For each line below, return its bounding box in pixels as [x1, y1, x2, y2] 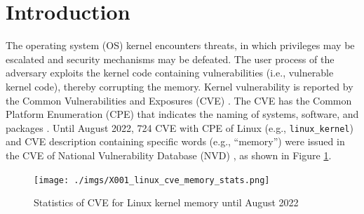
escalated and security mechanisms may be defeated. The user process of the [6, 51, 335, 66]
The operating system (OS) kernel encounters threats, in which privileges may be [6, 38, 355, 53]
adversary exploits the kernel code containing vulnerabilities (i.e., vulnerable [6, 65, 334, 80]
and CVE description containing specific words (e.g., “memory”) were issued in [6, 134, 345, 149]
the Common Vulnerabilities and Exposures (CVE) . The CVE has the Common [6, 93, 352, 107]
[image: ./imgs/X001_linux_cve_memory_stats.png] [34, 175, 270, 185]
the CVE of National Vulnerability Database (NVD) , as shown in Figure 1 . [6, 147, 332, 162]
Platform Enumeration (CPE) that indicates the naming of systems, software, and [6, 107, 359, 121]
